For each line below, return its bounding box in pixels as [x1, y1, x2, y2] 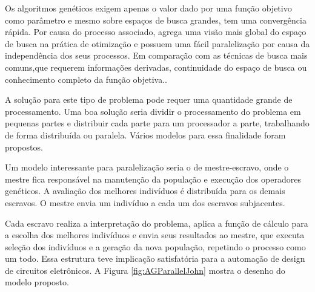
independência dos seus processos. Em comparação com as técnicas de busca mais [5, 49, 308, 62]
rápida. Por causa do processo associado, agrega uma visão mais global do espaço [5, 25, 307, 38]
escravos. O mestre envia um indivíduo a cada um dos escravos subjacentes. [5, 196, 285, 209]
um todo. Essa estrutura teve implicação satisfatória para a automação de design [5, 252, 305, 265]
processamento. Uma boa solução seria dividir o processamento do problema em [5, 105, 301, 117]
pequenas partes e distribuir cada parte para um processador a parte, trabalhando [5, 117, 310, 129]
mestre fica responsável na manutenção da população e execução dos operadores [5, 172, 301, 185]
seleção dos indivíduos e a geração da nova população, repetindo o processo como [5, 240, 306, 253]
